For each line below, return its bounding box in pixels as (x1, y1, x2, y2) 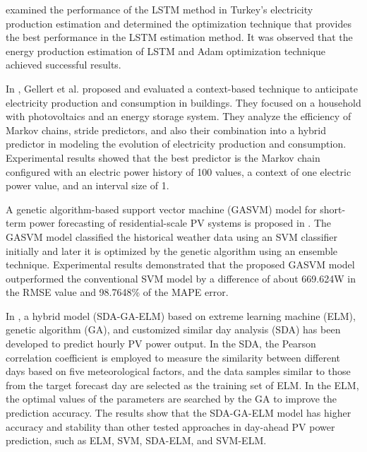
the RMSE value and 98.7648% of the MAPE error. (6, 285, 229, 299)
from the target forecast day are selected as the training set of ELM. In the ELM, (6, 377, 359, 392)
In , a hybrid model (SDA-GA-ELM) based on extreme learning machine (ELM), (6, 308, 356, 323)
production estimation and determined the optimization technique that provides (6, 16, 351, 30)
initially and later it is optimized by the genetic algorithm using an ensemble (6, 243, 338, 258)
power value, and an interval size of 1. (6, 178, 169, 193)
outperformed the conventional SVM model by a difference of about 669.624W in (6, 270, 356, 285)
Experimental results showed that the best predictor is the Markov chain (6, 150, 320, 165)
